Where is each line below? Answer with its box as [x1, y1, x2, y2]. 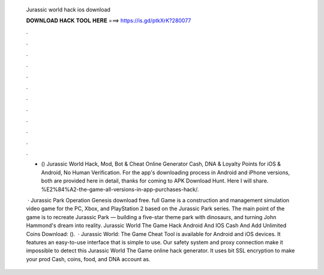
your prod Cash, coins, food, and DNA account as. [26, 255, 151, 262]
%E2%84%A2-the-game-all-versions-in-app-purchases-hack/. [41, 186, 199, 193]
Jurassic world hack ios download [26, 6, 111, 13]
